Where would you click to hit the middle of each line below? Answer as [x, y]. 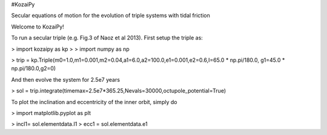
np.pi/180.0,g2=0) [34, 68]
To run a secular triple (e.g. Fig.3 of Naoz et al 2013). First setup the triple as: [107, 38]
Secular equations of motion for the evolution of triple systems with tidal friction [111, 16]
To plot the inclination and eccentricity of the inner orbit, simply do [94, 102]
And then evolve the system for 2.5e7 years [66, 79]
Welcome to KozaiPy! [38, 27]
